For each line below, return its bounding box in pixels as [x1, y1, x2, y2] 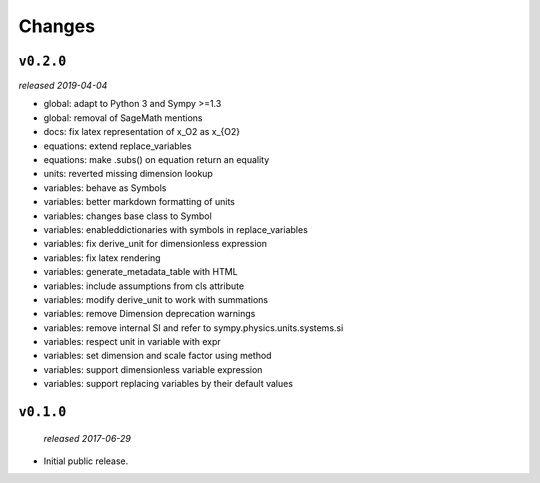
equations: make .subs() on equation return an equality [43, 154, 270, 166]
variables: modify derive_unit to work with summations [43, 293, 269, 305]
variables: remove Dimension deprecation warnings [43, 308, 256, 320]
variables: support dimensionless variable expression [43, 363, 263, 375]
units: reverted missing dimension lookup [43, 168, 214, 180]
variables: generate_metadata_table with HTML [43, 266, 239, 278]
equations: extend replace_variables [43, 140, 192, 152]
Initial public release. [43, 455, 129, 467]
